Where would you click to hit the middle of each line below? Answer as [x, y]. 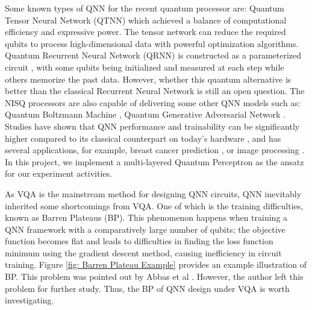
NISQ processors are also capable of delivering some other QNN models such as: [153, 102]
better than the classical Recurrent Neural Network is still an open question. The [155, 91]
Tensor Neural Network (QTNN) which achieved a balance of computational [146, 20]
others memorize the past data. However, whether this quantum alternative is [148, 79]
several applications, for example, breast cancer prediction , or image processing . [155, 150]
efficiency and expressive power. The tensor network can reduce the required [145, 32]
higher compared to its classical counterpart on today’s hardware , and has [143, 138]
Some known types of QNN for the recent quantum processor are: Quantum [145, 8]
